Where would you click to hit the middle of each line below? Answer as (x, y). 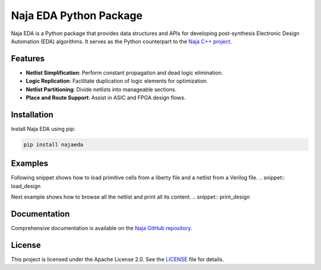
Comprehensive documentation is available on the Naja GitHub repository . (102, 228)
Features (28, 59)
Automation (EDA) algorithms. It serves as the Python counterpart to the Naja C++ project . (121, 41)
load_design (26, 186)
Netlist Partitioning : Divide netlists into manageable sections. (101, 89)
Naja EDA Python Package (77, 15)
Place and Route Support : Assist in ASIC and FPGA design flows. (106, 98)
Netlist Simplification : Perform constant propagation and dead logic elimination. (124, 73)
